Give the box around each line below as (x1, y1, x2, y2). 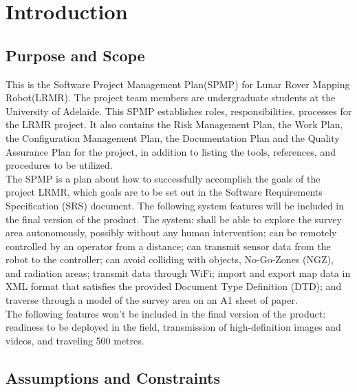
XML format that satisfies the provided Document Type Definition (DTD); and (6, 279, 342, 293)
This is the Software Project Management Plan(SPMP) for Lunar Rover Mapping (6, 76, 350, 91)
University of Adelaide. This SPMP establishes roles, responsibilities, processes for (6, 103, 352, 118)
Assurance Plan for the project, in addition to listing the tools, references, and (6, 144, 336, 158)
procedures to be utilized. (6, 158, 113, 172)
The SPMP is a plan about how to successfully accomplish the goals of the (6, 171, 321, 185)
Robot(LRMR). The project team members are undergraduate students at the (6, 90, 336, 105)
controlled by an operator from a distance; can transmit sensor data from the (6, 238, 331, 253)
